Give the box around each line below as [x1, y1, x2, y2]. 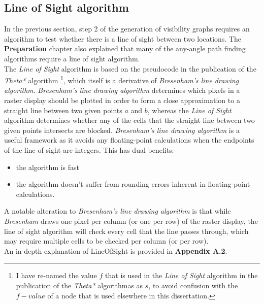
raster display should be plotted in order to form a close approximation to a [4, 95, 240, 106]
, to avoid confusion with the [148, 280, 238, 290]
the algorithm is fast [16, 161, 80, 172]
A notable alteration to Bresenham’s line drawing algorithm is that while [4, 206, 231, 216]
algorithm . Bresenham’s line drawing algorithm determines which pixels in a [4, 85, 240, 95]
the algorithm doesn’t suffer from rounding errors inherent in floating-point [16, 179, 250, 189]
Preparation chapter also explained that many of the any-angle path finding [4, 43, 246, 54]
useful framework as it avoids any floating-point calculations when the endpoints [4, 134, 254, 145]
